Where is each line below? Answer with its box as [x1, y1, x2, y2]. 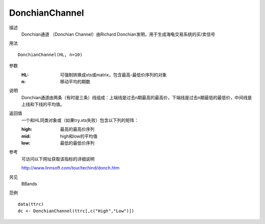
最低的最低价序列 [60, 140, 95, 146]
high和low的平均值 [60, 133, 98, 139]
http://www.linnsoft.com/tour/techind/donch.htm [21, 165, 120, 171]
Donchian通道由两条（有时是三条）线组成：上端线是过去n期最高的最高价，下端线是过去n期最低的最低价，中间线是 [21, 94, 252, 100]
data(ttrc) [18, 201, 44, 207]
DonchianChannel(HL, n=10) [18, 52, 83, 57]
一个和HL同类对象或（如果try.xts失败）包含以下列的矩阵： [21, 117, 139, 123]
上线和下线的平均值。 [21, 101, 65, 108]
